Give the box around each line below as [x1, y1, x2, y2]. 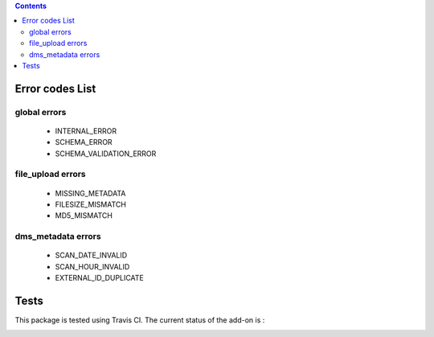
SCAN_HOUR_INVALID [55, 261, 130, 271]
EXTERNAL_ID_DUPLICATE [55, 273, 145, 283]
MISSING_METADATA [55, 188, 126, 198]
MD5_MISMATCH [55, 211, 113, 220]
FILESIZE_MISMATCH [55, 199, 126, 209]
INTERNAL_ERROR [55, 125, 117, 136]
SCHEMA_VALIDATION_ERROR [55, 149, 157, 158]
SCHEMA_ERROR [55, 138, 113, 147]
